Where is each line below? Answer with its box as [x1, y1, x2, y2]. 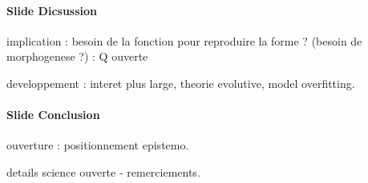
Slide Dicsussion [6, 2, 98, 18]
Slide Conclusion [6, 106, 100, 123]
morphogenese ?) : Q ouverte [6, 48, 148, 65]
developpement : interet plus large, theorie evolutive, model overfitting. [6, 74, 355, 91]
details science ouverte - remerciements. [6, 163, 200, 180]
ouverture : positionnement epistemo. [6, 137, 189, 153]
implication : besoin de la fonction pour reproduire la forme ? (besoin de [6, 32, 362, 49]
